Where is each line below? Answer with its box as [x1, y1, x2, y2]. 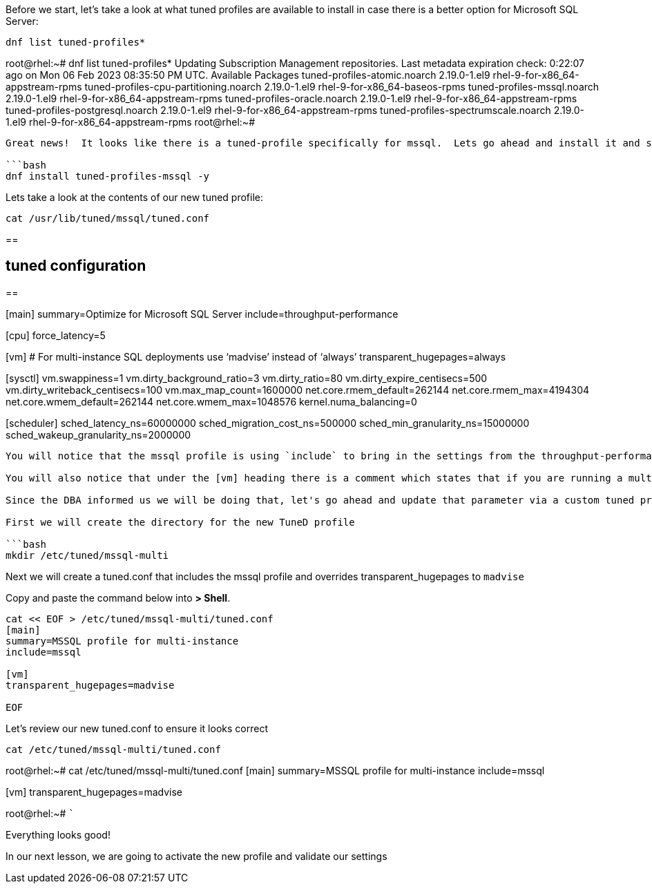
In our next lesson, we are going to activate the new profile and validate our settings [6, 850, 387, 862]
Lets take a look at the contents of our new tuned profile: [6, 191, 264, 203]
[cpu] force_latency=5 [6, 329, 106, 341]
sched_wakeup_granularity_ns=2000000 [6, 428, 191, 441]
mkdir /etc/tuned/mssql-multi [6, 549, 169, 561]
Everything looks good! [6, 828, 111, 841]
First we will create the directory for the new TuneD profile [6, 516, 355, 528]
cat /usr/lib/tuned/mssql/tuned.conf [6, 213, 210, 224]
